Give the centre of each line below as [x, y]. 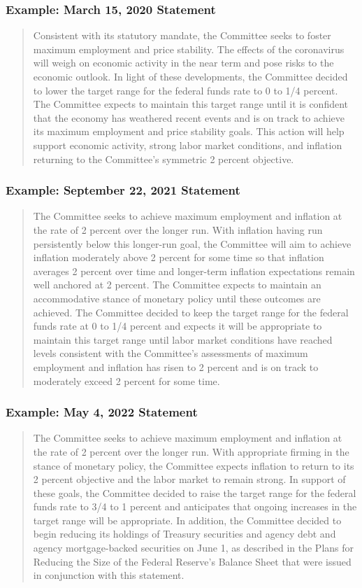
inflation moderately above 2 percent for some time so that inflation [179, 257]
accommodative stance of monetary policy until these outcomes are [177, 298]
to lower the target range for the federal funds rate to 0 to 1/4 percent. [186, 90]
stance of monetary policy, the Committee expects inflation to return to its [194, 465]
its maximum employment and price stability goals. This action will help [189, 131]
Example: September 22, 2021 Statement [123, 190]
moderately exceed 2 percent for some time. [126, 380]
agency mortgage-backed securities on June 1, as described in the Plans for [194, 548]
